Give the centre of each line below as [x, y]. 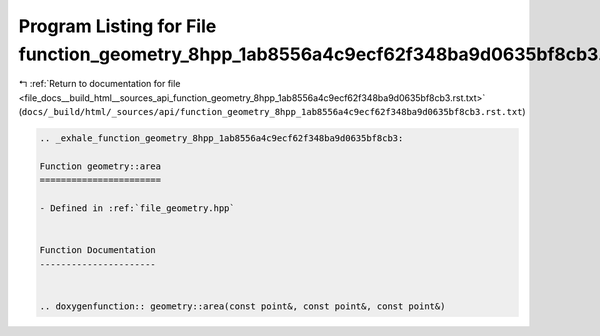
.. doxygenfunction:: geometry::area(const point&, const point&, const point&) [242, 306]
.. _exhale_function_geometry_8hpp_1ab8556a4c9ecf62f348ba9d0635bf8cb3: [221, 138]
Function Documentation [98, 250]
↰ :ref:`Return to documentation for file [99, 84]
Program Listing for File [117, 26]
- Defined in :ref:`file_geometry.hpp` [137, 208]
